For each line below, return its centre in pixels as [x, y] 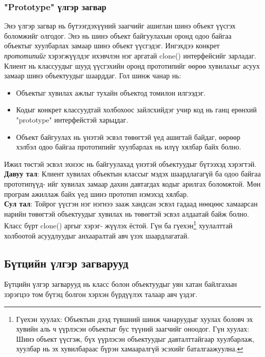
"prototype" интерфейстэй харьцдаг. [72, 119]
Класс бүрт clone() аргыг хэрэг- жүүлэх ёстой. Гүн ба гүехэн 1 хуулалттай [118, 225]
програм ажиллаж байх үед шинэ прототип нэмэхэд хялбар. [96, 194]
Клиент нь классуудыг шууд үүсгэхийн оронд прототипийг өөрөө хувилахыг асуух [132, 65]
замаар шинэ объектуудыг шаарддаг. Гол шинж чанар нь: [93, 76]
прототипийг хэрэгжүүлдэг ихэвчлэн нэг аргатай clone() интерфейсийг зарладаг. [130, 55]
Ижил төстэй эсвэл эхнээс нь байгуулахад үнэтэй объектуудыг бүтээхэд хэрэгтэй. [130, 163]
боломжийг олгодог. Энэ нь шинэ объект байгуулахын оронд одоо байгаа [118, 35]
